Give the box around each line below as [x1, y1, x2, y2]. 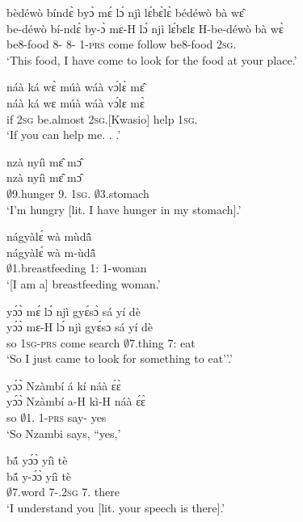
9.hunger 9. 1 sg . [12, 184, 91, 201]
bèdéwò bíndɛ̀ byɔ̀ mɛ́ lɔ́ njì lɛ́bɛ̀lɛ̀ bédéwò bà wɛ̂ [6, 4, 244, 20]
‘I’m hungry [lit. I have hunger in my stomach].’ [6, 200, 242, 217]
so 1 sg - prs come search [6, 334, 120, 351]
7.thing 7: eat [128, 334, 196, 351]
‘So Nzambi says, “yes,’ [6, 424, 121, 441]
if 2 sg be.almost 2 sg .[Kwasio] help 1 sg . [6, 110, 198, 127]
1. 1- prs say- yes [26, 409, 107, 426]
